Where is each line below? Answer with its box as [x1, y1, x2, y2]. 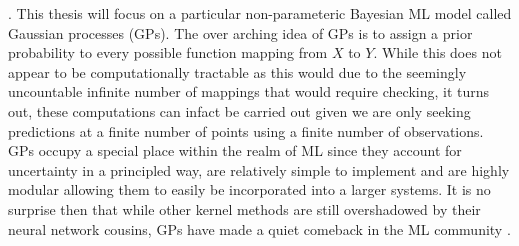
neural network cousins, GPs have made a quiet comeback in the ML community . [8, 218, 511, 239]
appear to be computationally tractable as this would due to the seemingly [8, 61, 467, 82]
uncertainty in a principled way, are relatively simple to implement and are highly [8, 159, 510, 180]
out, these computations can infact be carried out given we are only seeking [8, 100, 471, 121]
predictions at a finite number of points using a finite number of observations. [8, 120, 484, 141]
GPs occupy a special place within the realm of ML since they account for [8, 140, 462, 161]
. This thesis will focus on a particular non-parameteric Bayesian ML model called [8, 3, 512, 23]
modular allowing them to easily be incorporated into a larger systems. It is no [8, 179, 491, 200]
